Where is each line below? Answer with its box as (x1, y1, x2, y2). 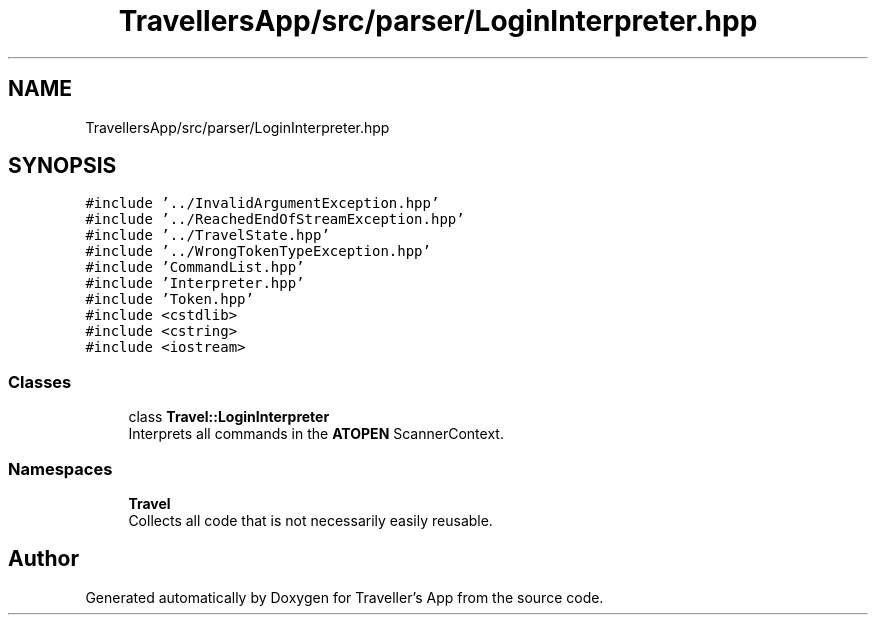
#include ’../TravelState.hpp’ (85, 227, 330, 244)
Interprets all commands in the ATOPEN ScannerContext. (128, 425, 504, 443)
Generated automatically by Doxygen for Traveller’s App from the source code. (85, 588, 604, 606)
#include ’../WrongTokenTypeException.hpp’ (85, 243, 431, 260)
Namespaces (8, 458, 113, 479)
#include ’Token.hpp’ (85, 291, 254, 308)
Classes (8, 371, 72, 392)
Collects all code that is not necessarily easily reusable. (128, 511, 493, 529)
